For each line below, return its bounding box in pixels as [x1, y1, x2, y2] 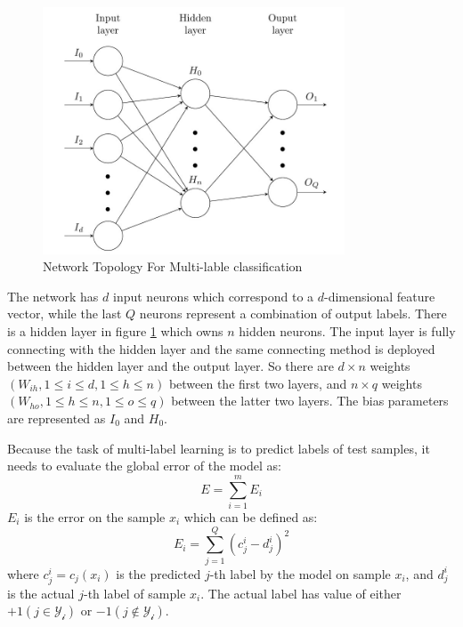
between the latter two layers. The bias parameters [171, 391, 449, 410]
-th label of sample [83, 583, 186, 602]
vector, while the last [7, 304, 122, 323]
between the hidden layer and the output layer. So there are [7, 357, 334, 375]
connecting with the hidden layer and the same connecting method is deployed [7, 339, 435, 358]
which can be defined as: [183, 507, 318, 526]
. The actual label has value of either [200, 583, 402, 602]
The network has [7, 286, 99, 305]
